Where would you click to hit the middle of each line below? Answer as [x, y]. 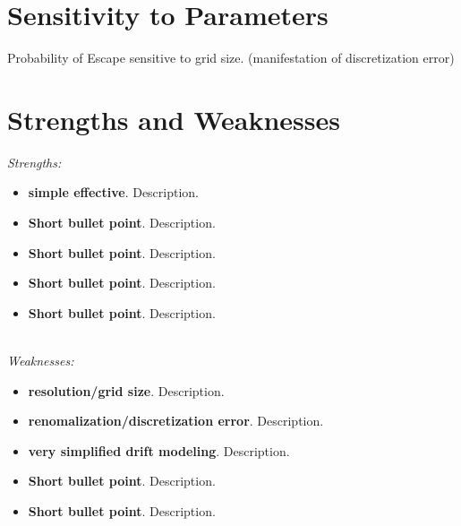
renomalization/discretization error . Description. [176, 421]
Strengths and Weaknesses [174, 119]
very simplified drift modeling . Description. [159, 450]
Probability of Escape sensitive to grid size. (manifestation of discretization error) [231, 58]
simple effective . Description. [114, 192]
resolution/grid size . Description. [126, 390]
